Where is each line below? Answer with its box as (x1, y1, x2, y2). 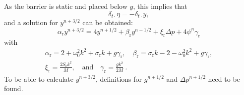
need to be (208, 73, 240, 84)
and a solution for (4, 17, 58, 28)
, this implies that (133, 1, 187, 11)
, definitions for (95, 73, 142, 84)
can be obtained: (82, 17, 133, 28)
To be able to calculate (4, 73, 73, 84)
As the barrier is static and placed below (4, 1, 127, 11)
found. (4, 83, 23, 94)
